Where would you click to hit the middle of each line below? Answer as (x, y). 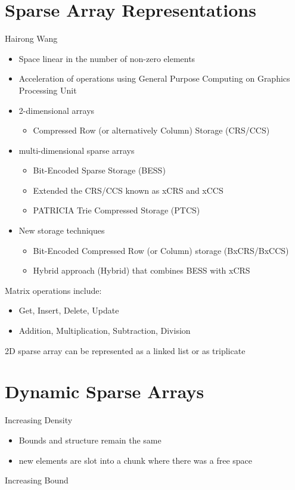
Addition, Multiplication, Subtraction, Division (105, 331)
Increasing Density (39, 420)
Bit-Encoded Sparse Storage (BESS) (99, 170)
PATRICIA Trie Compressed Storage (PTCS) (117, 210)
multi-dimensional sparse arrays (77, 150)
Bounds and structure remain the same (90, 440)
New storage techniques (62, 230)
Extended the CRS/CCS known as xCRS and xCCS (128, 190)
